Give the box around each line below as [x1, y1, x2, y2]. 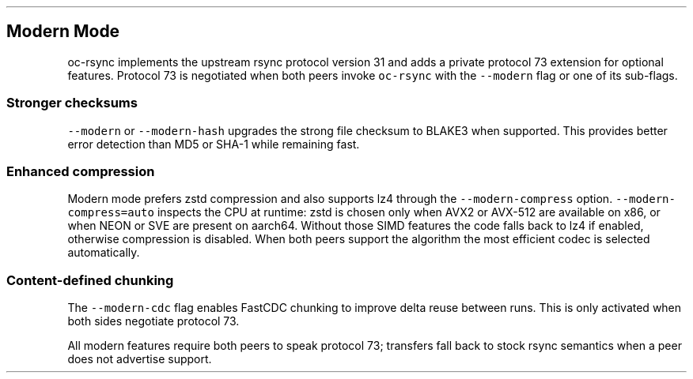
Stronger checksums [6, 95, 138, 111]
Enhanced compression [6, 163, 155, 179]
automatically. [67, 246, 140, 260]
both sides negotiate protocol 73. [67, 314, 240, 328]
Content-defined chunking [6, 272, 174, 288]
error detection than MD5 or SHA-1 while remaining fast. [67, 137, 360, 151]
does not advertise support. [67, 352, 212, 366]
